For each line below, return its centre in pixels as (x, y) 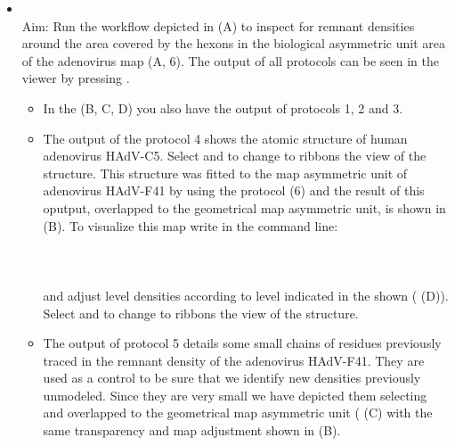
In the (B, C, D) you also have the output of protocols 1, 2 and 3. (223, 107)
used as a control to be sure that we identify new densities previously (232, 378)
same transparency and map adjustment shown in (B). (192, 430)
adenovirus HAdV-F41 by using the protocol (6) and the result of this (234, 190)
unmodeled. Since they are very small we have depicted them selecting (235, 395)
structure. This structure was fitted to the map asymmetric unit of (225, 173)
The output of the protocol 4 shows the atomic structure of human (225, 138)
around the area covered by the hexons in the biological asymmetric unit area (233, 43)
